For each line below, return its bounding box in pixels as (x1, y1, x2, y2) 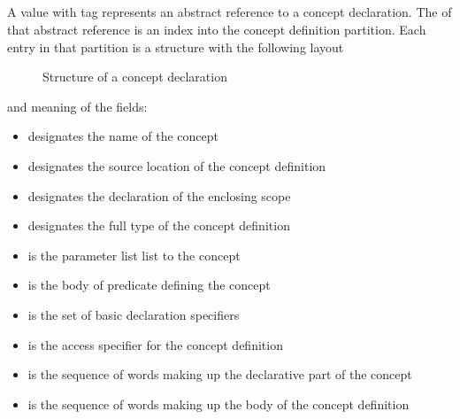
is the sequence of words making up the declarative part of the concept (27, 365, 412, 384)
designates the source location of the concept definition (27, 156, 326, 175)
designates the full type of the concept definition (27, 216, 290, 235)
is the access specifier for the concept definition (27, 335, 283, 353)
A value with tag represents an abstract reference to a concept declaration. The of (7, 3, 452, 21)
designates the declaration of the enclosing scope (27, 186, 291, 205)
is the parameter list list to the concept (27, 245, 241, 264)
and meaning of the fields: (7, 97, 148, 115)
